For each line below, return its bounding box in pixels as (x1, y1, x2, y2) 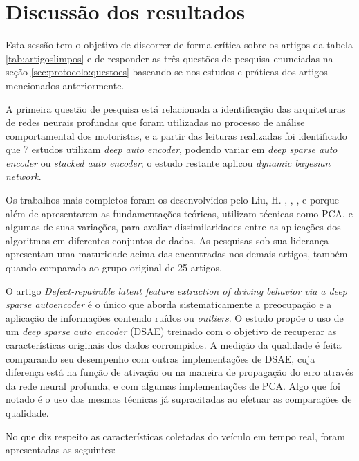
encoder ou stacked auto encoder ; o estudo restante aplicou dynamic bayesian (6, 155, 331, 170)
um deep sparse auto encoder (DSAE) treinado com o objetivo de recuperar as (6, 324, 337, 338)
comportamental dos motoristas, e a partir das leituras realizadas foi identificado (6, 128, 347, 143)
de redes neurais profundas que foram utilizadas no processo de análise (6, 115, 305, 129)
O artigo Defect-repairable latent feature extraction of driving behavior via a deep (6, 283, 347, 298)
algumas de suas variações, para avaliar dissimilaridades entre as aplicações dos (6, 219, 341, 234)
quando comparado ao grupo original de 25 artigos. (6, 260, 222, 275)
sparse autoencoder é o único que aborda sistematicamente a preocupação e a (6, 297, 332, 311)
